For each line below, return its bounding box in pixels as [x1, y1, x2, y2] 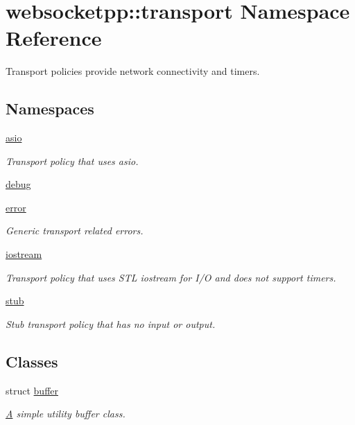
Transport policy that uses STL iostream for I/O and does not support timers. [6, 270, 336, 284]
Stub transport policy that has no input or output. [6, 316, 216, 331]
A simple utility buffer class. [6, 406, 125, 421]
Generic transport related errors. [6, 223, 144, 238]
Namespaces [6, 98, 94, 119]
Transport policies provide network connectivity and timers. [6, 64, 260, 78]
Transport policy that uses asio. [6, 153, 139, 168]
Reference [6, 24, 102, 52]
